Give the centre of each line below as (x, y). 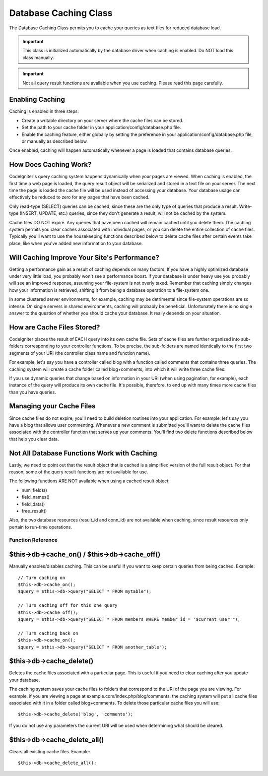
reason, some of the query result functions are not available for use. (79, 472)
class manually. (38, 58)
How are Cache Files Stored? (55, 327)
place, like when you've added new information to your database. (76, 243)
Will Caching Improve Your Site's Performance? (84, 257)
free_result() (34, 511)
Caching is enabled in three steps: (44, 111)
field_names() (35, 497)
